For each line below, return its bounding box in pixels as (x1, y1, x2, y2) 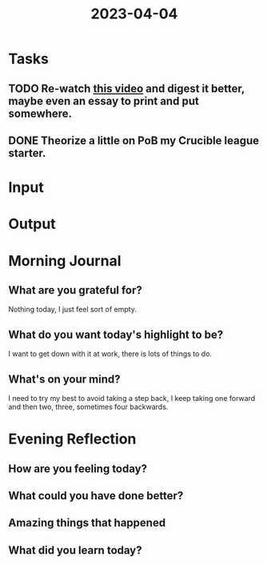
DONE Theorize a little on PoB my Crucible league (8, 134, 260, 147)
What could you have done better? (8, 489, 184, 503)
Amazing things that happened (8, 516, 166, 530)
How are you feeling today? (8, 462, 148, 475)
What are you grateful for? (8, 283, 142, 297)
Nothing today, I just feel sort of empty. (8, 305, 137, 315)
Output (8, 215, 56, 233)
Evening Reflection (8, 430, 137, 448)
